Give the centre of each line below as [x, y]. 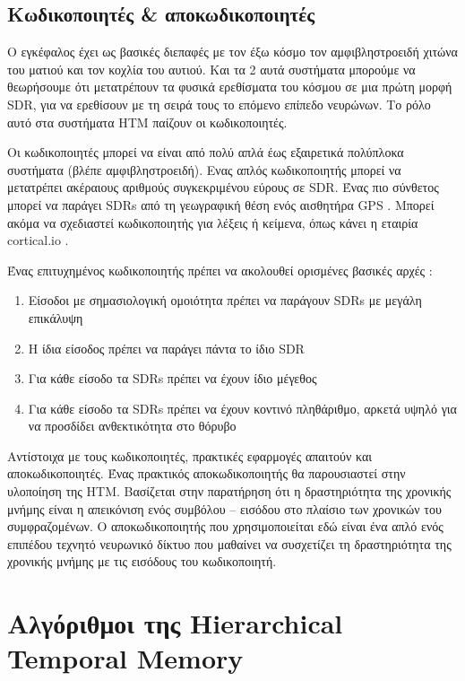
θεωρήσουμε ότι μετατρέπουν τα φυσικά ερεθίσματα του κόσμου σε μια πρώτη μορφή [230, 87]
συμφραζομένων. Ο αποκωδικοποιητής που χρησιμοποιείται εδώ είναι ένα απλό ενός [225, 526]
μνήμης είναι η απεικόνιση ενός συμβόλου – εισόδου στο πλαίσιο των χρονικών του [224, 508]
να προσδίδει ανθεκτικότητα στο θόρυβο [132, 426]
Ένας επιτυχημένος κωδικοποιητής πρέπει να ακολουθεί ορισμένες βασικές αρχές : [220, 270]
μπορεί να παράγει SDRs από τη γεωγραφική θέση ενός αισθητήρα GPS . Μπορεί [221, 204]
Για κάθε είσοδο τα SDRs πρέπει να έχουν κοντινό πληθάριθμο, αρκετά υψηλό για [242, 408]
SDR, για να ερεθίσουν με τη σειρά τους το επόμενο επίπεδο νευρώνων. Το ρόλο [219, 104]
